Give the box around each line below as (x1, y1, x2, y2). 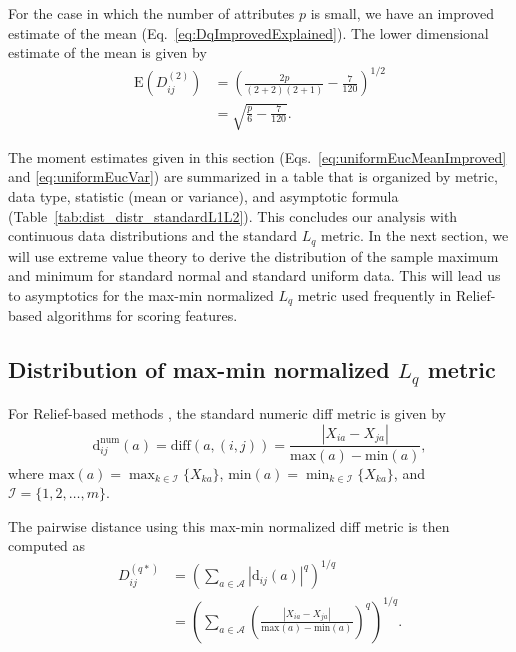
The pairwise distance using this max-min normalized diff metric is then (8, 515, 450, 536)
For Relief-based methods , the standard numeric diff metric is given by (8, 402, 446, 423)
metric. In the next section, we (321, 225, 509, 246)
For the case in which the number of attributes (8, 3, 295, 23)
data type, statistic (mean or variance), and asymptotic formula (8, 186, 399, 207)
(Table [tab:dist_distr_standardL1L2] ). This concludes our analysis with (8, 205, 458, 226)
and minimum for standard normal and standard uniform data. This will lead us (8, 265, 501, 286)
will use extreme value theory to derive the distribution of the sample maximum (8, 245, 499, 266)
